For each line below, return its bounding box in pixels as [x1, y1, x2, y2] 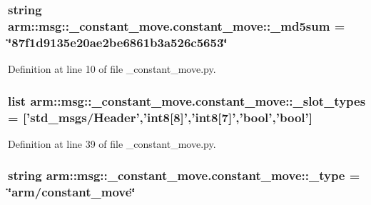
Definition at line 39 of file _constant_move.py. [8, 136, 216, 151]
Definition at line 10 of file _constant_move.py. [8, 61, 216, 76]
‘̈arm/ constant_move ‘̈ [8, 183, 136, 201]
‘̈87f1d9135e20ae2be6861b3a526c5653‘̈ [8, 33, 228, 51]
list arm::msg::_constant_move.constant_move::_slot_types [8, 91, 366, 109]
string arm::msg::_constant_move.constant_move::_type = [8, 166, 360, 184]
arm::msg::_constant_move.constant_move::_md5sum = [8, 16, 345, 34]
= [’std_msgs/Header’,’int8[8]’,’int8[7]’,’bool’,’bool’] [8, 108, 312, 126]
